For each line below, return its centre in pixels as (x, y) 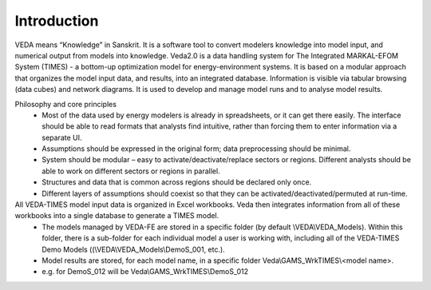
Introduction (57, 21)
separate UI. (62, 137)
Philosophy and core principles (66, 104)
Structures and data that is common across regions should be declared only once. (177, 182)
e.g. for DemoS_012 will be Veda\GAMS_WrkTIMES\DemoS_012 (145, 272)
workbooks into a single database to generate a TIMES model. (117, 216)
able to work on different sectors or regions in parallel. (131, 171)
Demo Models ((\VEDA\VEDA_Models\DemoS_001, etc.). (133, 249)
